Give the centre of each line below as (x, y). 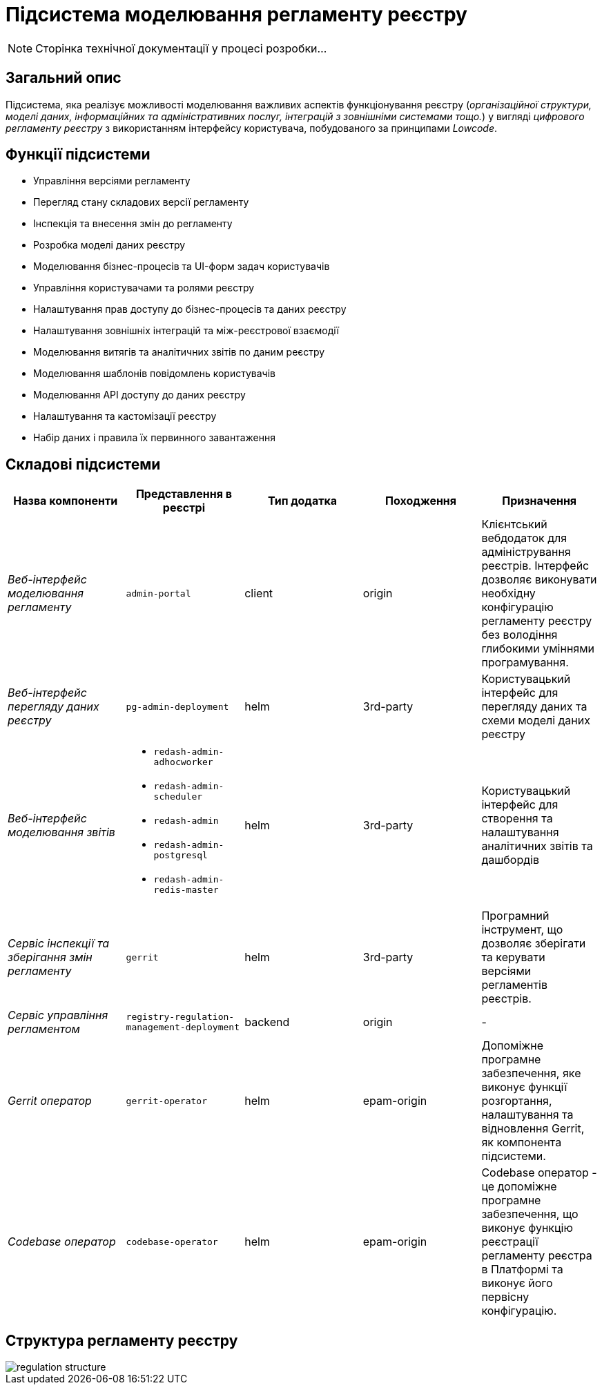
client (259, 593)
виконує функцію (527, 1228)
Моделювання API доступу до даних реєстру (139, 395)
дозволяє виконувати (539, 580)
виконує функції (524, 1087)
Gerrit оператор (50, 1101)
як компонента (522, 1142)
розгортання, (517, 1101)
